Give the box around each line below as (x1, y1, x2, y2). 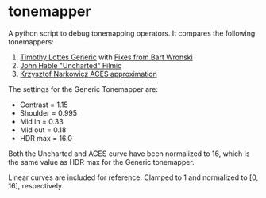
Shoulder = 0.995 (19, 108, 78, 117)
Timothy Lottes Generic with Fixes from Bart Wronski (19, 52, 193, 62)
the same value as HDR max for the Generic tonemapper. (8, 157, 195, 166)
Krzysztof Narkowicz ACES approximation (19, 69, 157, 78)
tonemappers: (8, 36, 54, 46)
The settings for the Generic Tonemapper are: (8, 84, 159, 93)
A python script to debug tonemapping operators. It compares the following (8, 29, 256, 38)
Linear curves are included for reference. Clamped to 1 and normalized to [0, (8, 173, 259, 182)
